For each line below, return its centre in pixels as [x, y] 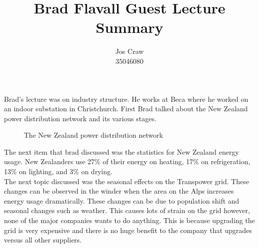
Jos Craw [129, 51]
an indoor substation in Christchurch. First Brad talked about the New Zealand [126, 109]
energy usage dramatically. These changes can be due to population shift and [122, 200]
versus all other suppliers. [43, 240]
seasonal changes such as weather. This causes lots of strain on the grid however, [127, 210]
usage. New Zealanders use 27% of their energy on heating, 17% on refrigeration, [127, 161]
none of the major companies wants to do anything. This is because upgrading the [129, 220]
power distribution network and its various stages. [80, 118]
